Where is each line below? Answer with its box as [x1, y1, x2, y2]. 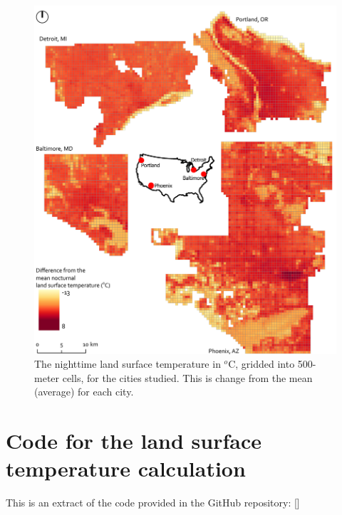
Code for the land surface [6, 426, 261, 455]
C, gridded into [228, 356, 295, 371]
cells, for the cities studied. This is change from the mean [62, 370, 313, 385]
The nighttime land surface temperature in [34, 356, 221, 371]
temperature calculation [6, 454, 246, 483]
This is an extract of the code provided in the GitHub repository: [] [6, 495, 300, 510]
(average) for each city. [34, 384, 134, 399]
